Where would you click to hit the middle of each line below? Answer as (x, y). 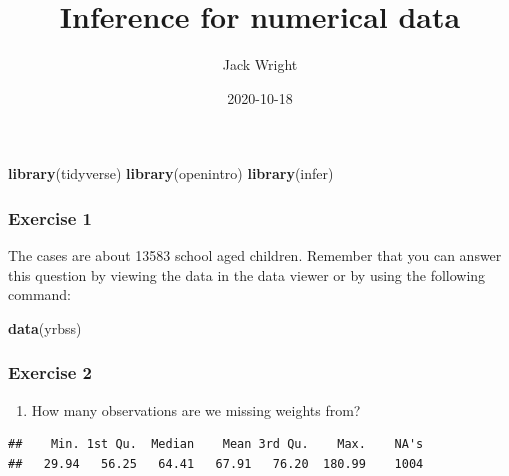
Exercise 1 (50, 217)
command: (39, 294)
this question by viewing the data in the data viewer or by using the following (247, 274)
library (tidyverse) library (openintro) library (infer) (171, 173)
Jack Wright (260, 64)
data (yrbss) (45, 327)
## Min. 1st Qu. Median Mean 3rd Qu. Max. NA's (216, 444)
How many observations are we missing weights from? (196, 409)
